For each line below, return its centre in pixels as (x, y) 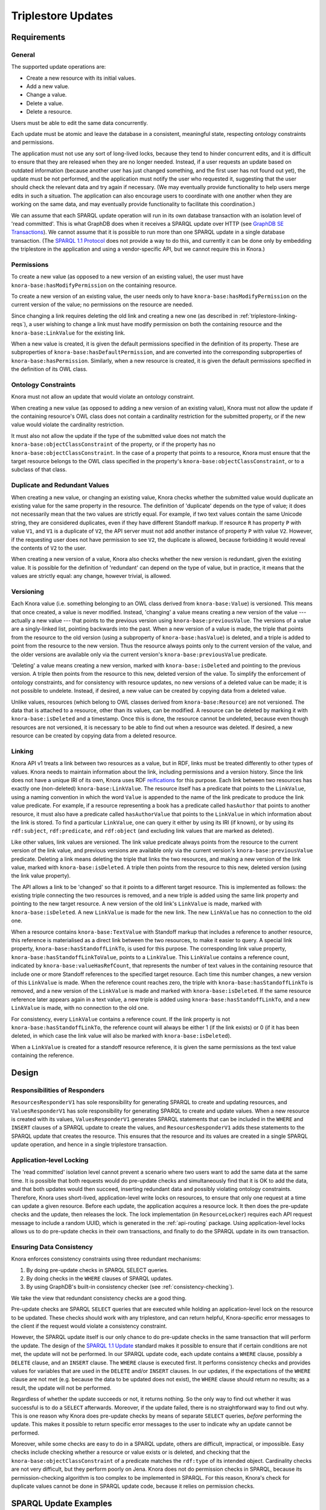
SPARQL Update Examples (62, 1503)
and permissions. (33, 143)
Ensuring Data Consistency (52, 1247)
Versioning (28, 591)
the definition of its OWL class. (49, 369)
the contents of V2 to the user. (49, 548)
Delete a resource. (49, 112)
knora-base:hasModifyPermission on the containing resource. (94, 285)
